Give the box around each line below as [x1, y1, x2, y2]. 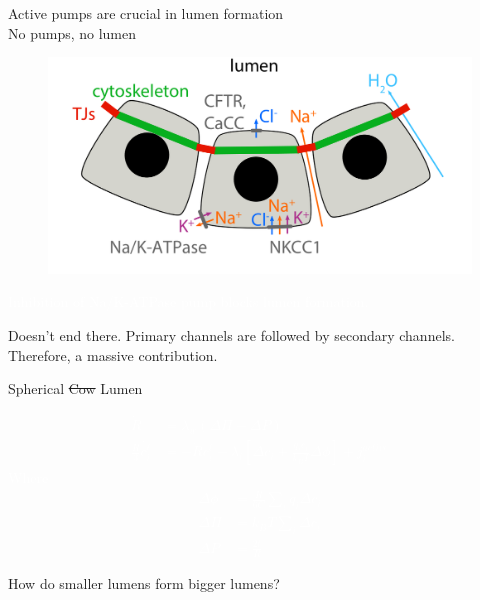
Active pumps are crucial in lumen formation [8, 3, 284, 23]
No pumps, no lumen [8, 22, 137, 43]
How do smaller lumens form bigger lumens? [8, 573, 280, 594]
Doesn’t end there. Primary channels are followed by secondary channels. [8, 324, 455, 345]
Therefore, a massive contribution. [8, 344, 218, 365]
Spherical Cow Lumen [8, 378, 143, 399]
